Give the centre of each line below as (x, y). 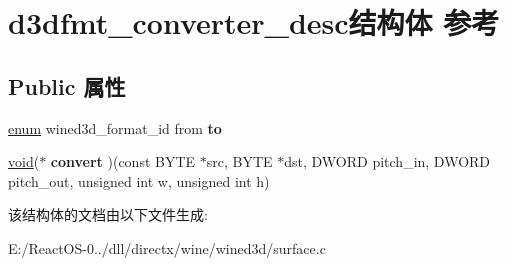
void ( (24, 161)
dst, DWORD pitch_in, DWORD (387, 161)
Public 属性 (67, 85)
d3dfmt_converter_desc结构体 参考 (254, 22)
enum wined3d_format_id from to (115, 127)
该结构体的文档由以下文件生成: (108, 214)
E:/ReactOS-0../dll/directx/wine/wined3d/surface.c (167, 247)
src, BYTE (239, 161)
